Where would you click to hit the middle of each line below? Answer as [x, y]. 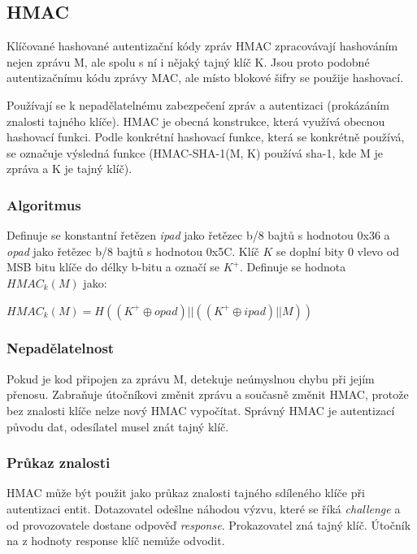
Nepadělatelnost [61, 348]
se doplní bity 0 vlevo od [337, 251]
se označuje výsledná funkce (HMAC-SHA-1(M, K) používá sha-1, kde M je [195, 152]
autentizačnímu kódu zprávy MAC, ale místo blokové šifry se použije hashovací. [205, 78]
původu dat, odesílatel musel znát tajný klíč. [118, 426]
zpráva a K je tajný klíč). [69, 169]
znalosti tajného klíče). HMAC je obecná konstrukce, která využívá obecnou [196, 121]
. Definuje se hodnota [293, 267]
